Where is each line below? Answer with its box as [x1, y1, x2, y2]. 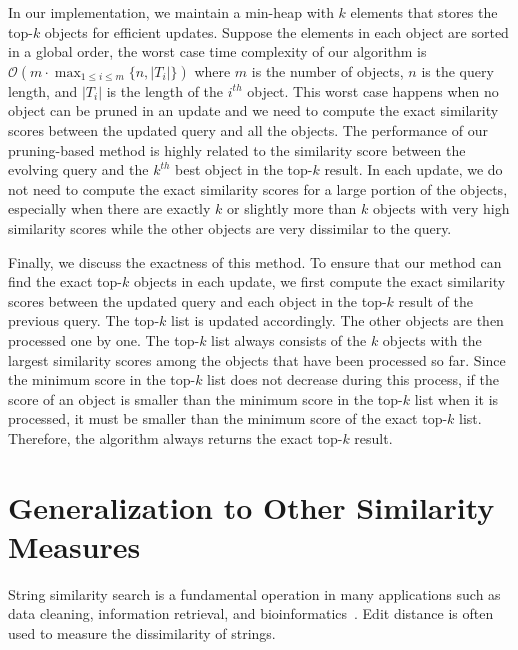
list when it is [414, 388, 499, 409]
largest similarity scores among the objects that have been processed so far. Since [8, 349, 506, 370]
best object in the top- [175, 159, 313, 180]
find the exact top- [8, 271, 122, 292]
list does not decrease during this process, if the [207, 369, 499, 390]
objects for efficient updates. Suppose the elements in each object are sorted [44, 21, 509, 42]
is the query [421, 60, 494, 81]
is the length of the [106, 80, 224, 101]
